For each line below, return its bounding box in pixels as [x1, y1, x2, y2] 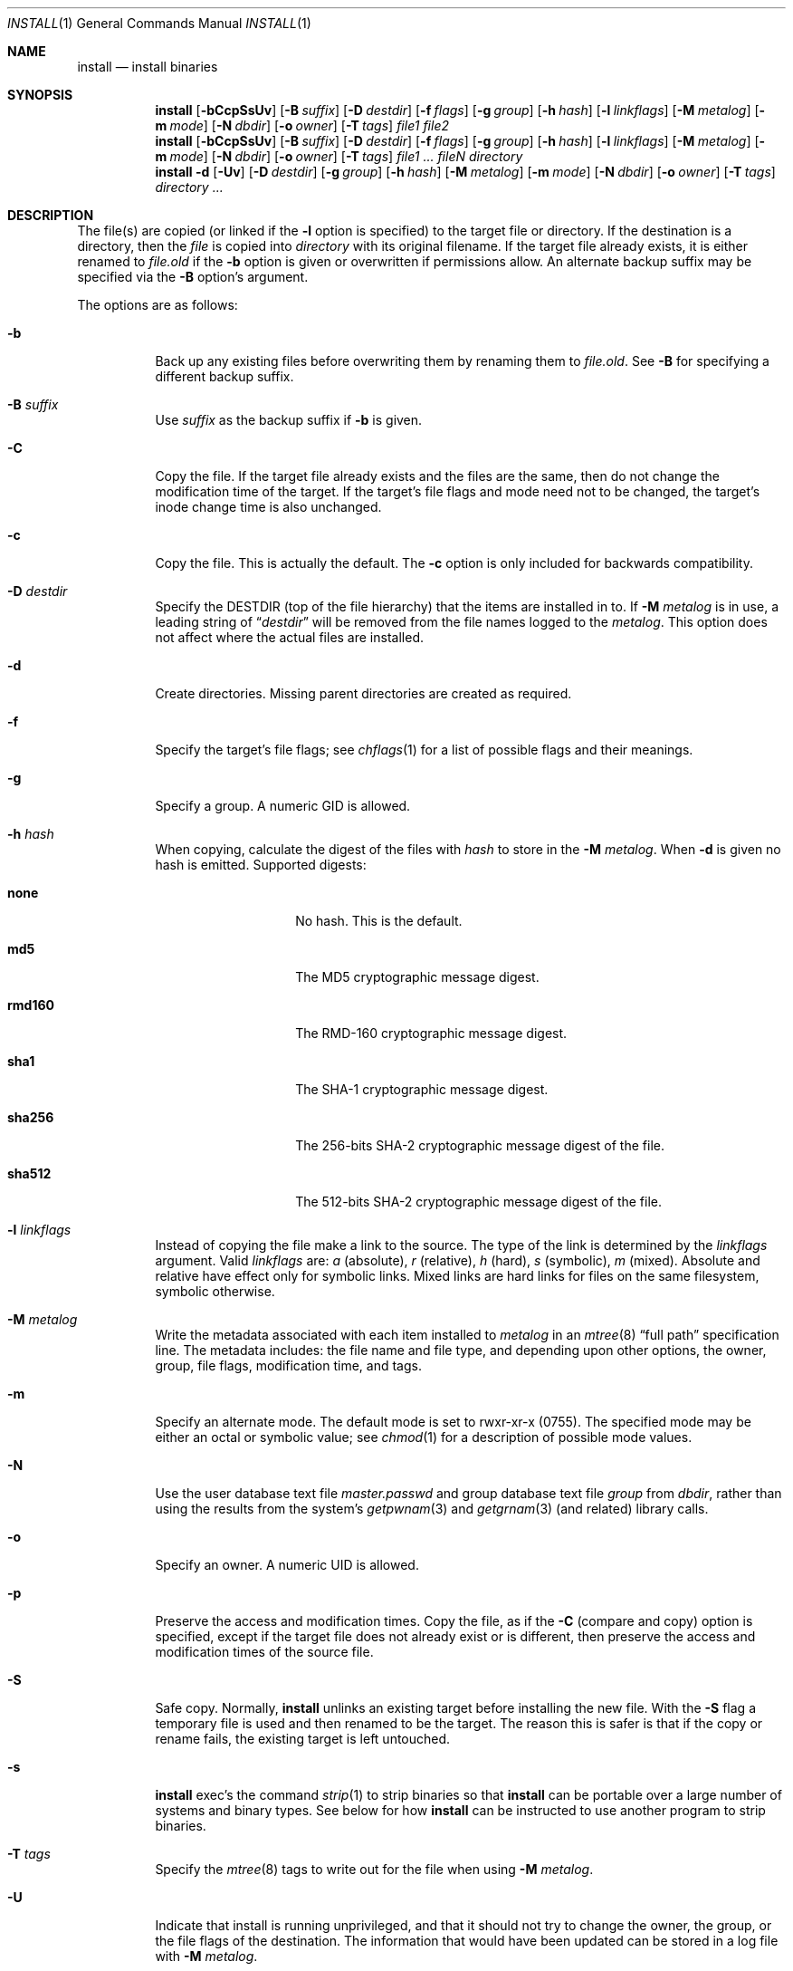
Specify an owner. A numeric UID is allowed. [155, 1557, 419, 1572]
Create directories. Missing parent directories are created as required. [155, 686, 572, 701]
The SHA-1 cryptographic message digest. [295, 1082, 549, 1097]
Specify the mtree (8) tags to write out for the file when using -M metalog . [155, 1861, 594, 1877]
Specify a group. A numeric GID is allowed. [155, 798, 411, 813]
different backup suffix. [155, 369, 294, 384]
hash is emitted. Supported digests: [155, 857, 367, 872]
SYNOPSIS [7, 87, 73, 102]
